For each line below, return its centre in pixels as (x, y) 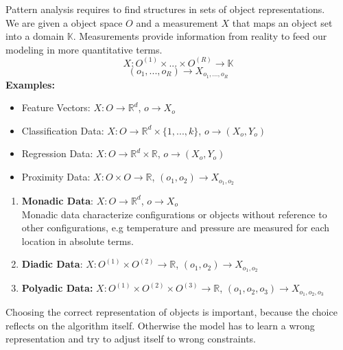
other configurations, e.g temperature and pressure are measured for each (176, 227)
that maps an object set (282, 22)
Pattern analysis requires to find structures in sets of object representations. (165, 9)
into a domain (35, 36)
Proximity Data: (56, 177)
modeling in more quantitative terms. (84, 49)
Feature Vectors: (56, 107)
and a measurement (177, 22)
